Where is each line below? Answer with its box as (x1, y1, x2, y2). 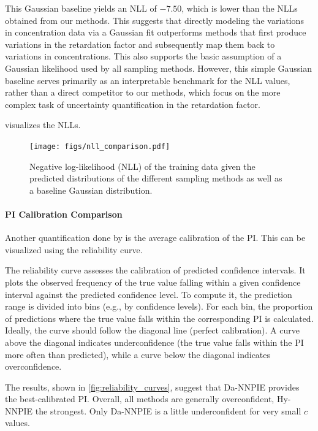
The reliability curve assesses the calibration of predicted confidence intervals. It (5, 264, 306, 277)
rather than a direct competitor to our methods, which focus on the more (5, 86, 281, 99)
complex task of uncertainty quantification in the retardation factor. (5, 97, 260, 110)
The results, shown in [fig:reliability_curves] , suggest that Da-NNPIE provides (5, 380, 300, 393)
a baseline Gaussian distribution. (29, 183, 153, 196)
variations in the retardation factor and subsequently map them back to (5, 37, 275, 50)
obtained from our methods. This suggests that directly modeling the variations (5, 13, 304, 26)
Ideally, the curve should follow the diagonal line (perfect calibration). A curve (5, 324, 300, 337)
